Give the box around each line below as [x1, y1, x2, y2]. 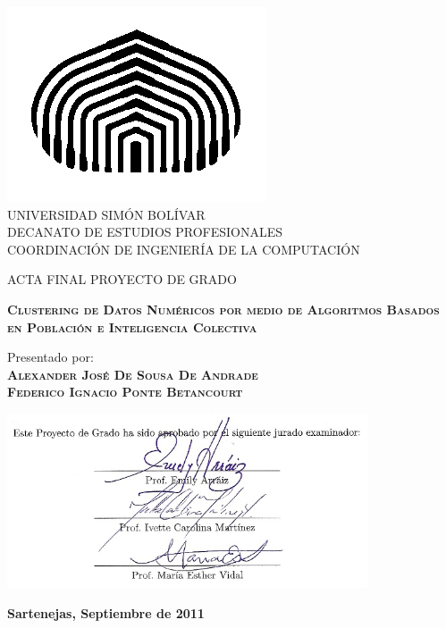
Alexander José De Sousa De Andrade [7, 364, 258, 383]
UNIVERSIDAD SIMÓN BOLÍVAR [7, 205, 206, 223]
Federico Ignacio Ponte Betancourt [7, 382, 243, 401]
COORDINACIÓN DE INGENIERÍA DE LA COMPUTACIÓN [7, 239, 360, 258]
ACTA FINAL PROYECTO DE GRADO [7, 270, 237, 289]
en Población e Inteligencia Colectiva [7, 317, 257, 336]
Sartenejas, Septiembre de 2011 [7, 604, 205, 623]
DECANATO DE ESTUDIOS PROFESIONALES [7, 222, 283, 241]
